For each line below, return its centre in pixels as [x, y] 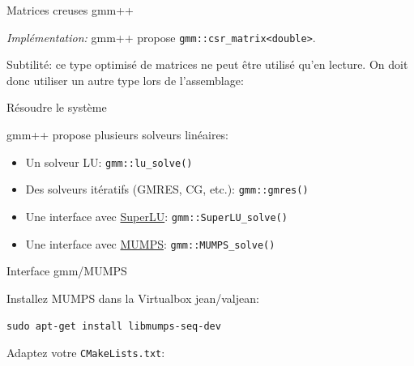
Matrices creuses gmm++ [70, 10]
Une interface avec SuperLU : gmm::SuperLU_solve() [156, 216]
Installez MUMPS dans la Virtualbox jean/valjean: [133, 298]
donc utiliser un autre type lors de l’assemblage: [125, 80]
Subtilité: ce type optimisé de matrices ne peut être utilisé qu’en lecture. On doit [207, 64]
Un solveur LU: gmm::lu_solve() [109, 162]
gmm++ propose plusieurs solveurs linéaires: [118, 135]
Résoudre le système [57, 107]
